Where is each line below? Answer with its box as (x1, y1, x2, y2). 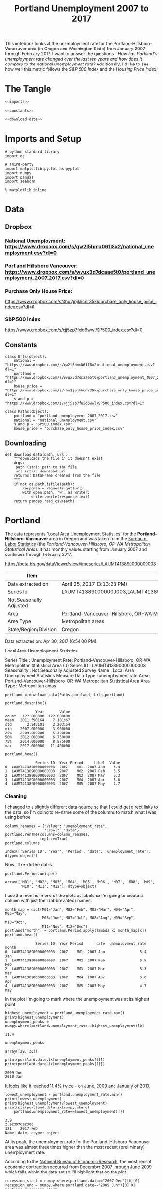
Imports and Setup (5, 133, 81, 144)
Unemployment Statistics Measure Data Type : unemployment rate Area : (5, 673, 151, 679)
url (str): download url (16, 469, 66, 474)
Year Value (35, 709, 70, 715)
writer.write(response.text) (31, 494, 90, 500)
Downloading (5, 439, 46, 447)
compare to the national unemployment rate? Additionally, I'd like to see (5, 61, 149, 67)
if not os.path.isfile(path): (14, 482, 75, 487)
